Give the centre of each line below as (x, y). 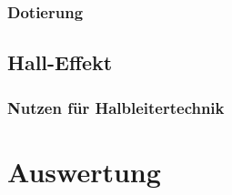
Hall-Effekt (60, 62)
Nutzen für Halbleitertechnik (116, 107)
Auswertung (84, 171)
